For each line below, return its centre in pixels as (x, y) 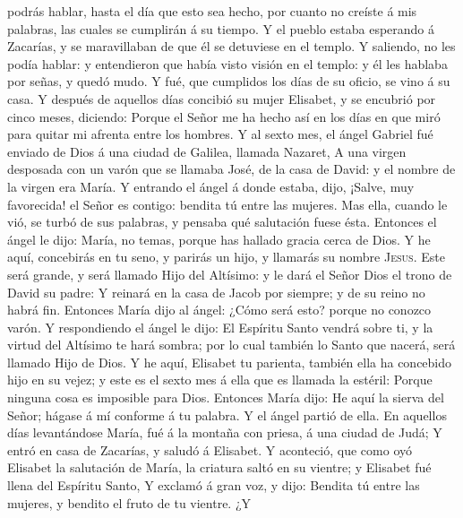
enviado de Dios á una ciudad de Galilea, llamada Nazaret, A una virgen (207, 151)
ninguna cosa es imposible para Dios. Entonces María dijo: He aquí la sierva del (226, 397)
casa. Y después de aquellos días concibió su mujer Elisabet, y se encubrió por (222, 98)
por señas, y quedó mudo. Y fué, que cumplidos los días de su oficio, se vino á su (229, 81)
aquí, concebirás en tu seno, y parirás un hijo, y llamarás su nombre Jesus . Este (226, 257)
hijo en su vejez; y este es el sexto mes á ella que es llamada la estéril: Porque (220, 380)
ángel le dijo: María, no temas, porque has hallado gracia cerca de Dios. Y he (219, 239)
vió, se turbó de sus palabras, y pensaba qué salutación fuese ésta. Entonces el (222, 222)
